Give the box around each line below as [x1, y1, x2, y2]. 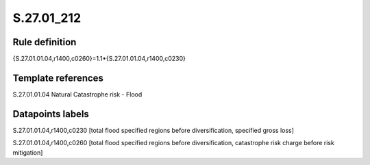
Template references [12, 72, 104, 84]
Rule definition [12, 36, 77, 48]
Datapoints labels [12, 108, 89, 120]
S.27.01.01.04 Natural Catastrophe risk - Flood [12, 90, 143, 99]
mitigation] [12, 148, 43, 157]
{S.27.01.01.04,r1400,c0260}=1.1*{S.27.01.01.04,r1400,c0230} [12, 55, 186, 63]
